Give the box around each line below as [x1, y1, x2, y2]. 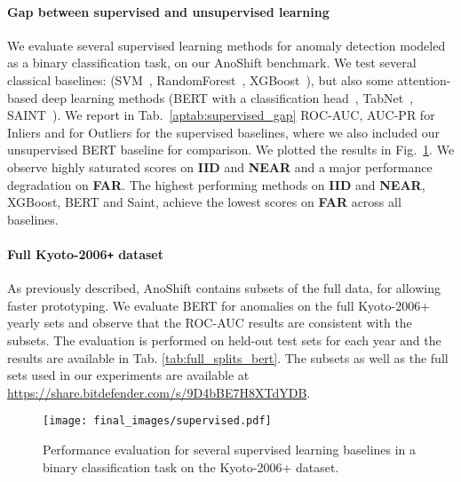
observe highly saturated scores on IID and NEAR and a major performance [7, 157, 433, 176]
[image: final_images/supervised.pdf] [43, 415, 272, 428]
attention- [397, 70, 451, 89]
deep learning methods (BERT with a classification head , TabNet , [41, 88, 414, 107]
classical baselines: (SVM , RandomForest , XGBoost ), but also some [7, 70, 393, 89]
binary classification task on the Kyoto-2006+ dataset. [43, 457, 339, 476]
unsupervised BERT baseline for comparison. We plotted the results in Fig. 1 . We [7, 140, 455, 159]
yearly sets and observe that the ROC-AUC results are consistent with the [7, 313, 412, 332]
